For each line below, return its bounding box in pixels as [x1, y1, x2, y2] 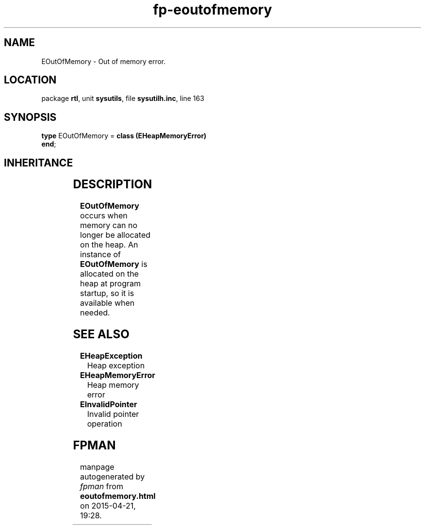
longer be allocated [80, 230, 151, 240]
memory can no [80, 220, 138, 231]
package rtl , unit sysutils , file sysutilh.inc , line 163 [41, 94, 204, 103]
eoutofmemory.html [80, 491, 156, 501]
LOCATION [4, 74, 57, 86]
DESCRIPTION [73, 177, 152, 192]
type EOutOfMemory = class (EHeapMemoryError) [41, 132, 207, 140]
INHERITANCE [4, 156, 73, 169]
